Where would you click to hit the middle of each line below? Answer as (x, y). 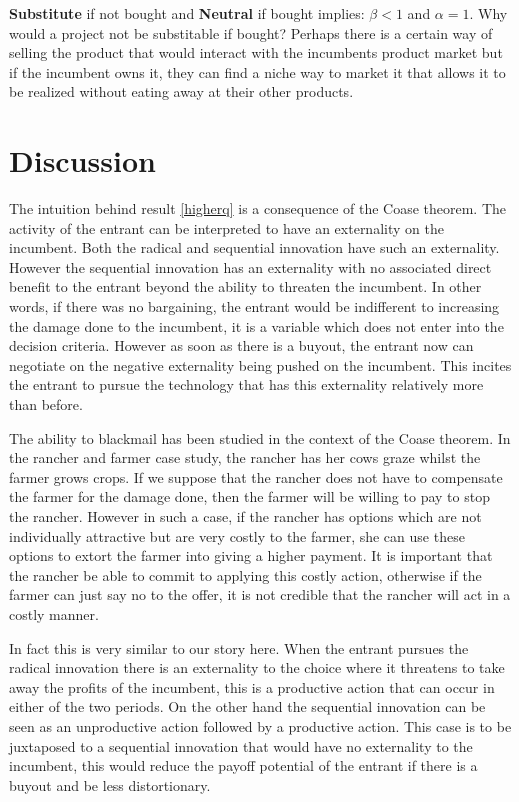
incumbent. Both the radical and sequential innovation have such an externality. (254, 247)
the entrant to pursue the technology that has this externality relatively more (246, 384)
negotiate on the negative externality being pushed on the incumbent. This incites (260, 364)
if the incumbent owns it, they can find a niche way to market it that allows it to (257, 71)
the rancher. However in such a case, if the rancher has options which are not (245, 516)
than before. (46, 404)
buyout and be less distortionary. (110, 784)
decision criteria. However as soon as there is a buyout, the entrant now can (241, 345)
